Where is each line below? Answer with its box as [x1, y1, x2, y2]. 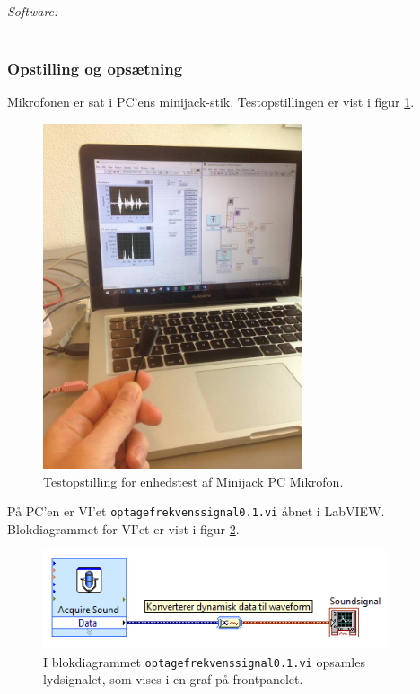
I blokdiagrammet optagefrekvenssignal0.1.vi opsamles [43, 652, 365, 671]
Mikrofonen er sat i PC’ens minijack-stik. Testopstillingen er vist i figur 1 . [7, 92, 415, 111]
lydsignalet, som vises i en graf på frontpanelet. [43, 670, 303, 689]
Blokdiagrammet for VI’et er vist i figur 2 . [7, 519, 240, 538]
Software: [7, 2, 58, 20]
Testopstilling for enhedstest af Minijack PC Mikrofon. [43, 471, 344, 490]
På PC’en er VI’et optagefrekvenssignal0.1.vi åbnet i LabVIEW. [7, 502, 385, 521]
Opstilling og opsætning [7, 57, 183, 80]
